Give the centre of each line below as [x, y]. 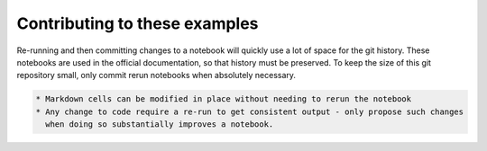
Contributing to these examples [138, 23]
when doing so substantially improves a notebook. [160, 124]
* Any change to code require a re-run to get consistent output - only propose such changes [250, 111]
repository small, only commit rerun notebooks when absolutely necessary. [156, 75]
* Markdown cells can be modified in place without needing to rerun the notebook [224, 99]
